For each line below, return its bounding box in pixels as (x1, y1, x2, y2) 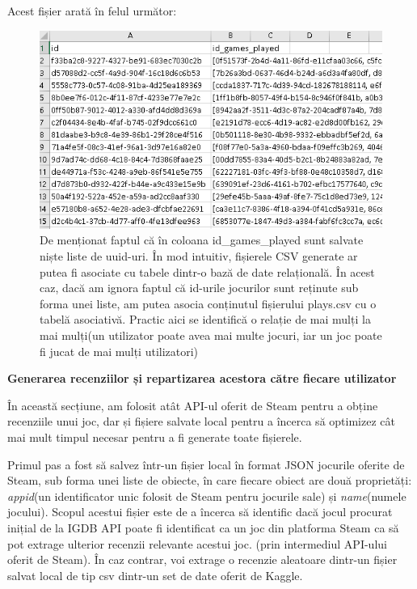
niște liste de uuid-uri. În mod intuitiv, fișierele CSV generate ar (40, 248, 358, 264)
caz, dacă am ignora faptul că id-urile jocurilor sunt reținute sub (40, 279, 359, 296)
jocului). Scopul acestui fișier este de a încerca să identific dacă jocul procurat (7, 503, 393, 520)
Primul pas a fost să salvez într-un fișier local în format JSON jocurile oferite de (7, 456, 405, 472)
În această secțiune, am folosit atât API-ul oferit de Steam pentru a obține (7, 396, 378, 413)
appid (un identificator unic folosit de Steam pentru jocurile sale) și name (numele (7, 487, 406, 504)
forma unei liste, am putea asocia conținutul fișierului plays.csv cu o (40, 294, 377, 311)
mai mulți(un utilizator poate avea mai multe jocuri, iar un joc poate (40, 326, 382, 343)
